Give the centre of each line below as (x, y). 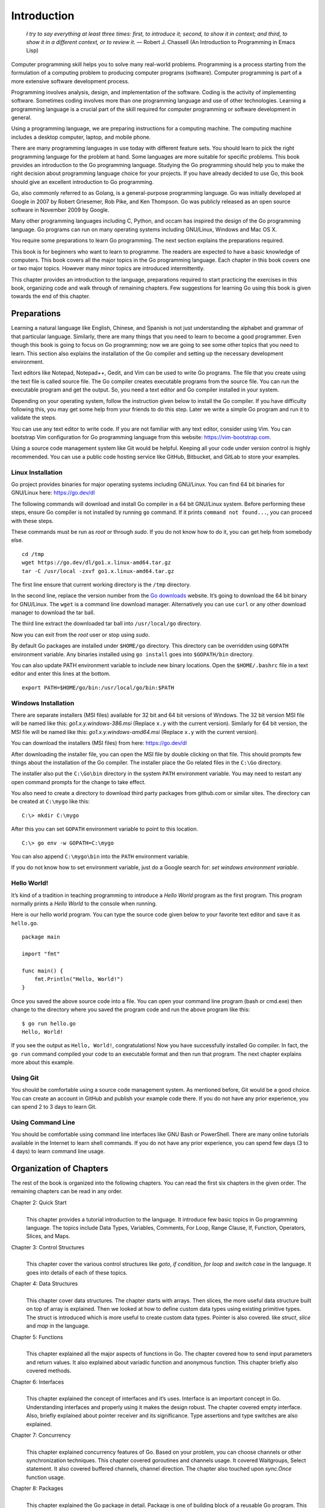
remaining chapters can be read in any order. (67, 1191)
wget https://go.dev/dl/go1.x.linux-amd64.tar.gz (97, 563)
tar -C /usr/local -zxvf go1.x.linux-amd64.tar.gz (98, 571)
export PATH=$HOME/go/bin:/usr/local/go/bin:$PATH (98, 687)
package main (41, 937)
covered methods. (49, 1371)
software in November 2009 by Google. (60, 210)
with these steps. (32, 521)
